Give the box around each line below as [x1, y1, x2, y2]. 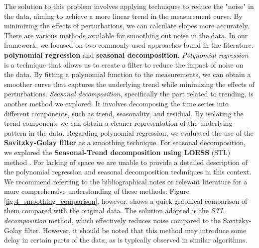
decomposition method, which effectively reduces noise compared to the [4, 215, 221, 226]
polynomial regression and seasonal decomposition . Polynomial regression [4, 49, 249, 60]
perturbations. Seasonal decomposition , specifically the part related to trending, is [4, 88, 254, 99]
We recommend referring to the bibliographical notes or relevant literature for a [4, 176, 248, 186]
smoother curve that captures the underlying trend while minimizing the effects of [4, 79, 255, 89]
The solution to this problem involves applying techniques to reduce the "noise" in [4, 1, 254, 11]
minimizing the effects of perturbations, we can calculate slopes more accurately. [4, 20, 250, 31]
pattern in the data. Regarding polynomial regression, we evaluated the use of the [4, 127, 254, 138]
